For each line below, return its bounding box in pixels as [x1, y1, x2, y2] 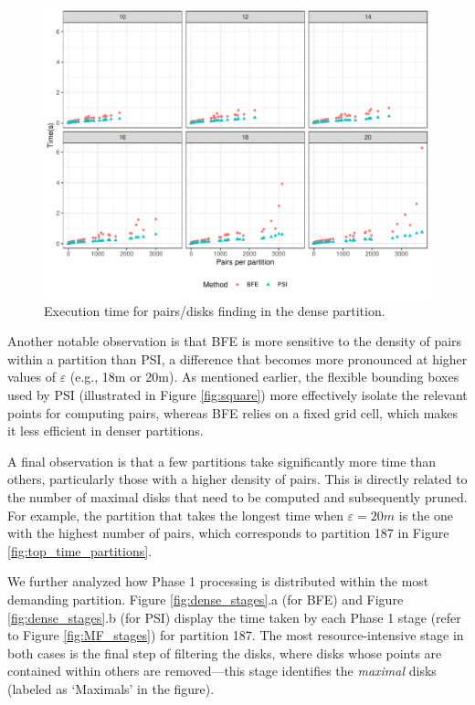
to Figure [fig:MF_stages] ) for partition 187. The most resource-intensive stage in [7, 626, 464, 645]
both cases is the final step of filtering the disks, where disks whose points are [7, 643, 442, 662]
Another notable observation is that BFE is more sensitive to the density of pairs [7, 331, 462, 351]
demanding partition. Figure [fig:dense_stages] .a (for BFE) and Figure [7, 589, 404, 608]
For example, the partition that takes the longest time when [7, 505, 343, 524]
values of [7, 367, 56, 386]
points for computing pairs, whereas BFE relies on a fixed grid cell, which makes [7, 403, 459, 422]
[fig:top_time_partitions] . [7, 541, 153, 560]
